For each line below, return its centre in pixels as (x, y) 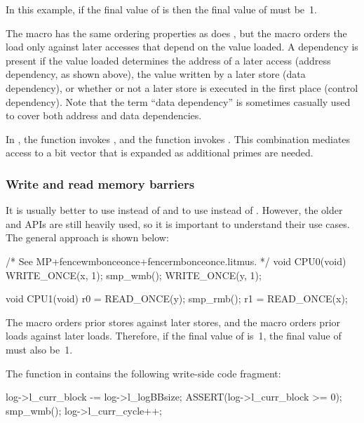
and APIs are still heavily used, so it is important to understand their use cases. (178, 223)
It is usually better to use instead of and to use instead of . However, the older (174, 210)
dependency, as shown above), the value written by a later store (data (156, 74)
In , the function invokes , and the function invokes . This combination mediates (178, 139)
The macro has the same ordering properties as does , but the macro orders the (176, 33)
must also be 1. (39, 349)
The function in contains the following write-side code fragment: (143, 373)
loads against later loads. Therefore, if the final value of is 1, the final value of (174, 336)
